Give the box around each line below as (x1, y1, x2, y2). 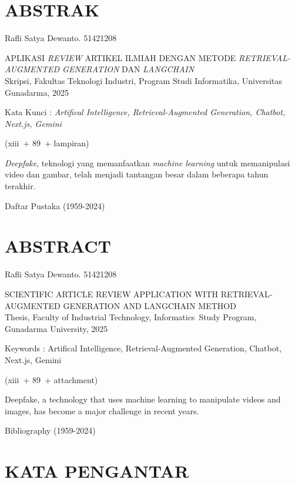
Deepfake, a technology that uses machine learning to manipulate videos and (5, 393, 281, 405)
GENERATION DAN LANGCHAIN (62, 63, 195, 75)
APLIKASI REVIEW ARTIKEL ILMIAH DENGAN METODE (5, 51, 236, 63)
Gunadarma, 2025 (5, 86, 69, 98)
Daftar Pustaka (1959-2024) (5, 199, 105, 212)
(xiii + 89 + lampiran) (5, 137, 89, 149)
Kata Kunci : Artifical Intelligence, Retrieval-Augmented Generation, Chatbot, (5, 106, 286, 118)
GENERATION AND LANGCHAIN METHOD (63, 299, 236, 311)
